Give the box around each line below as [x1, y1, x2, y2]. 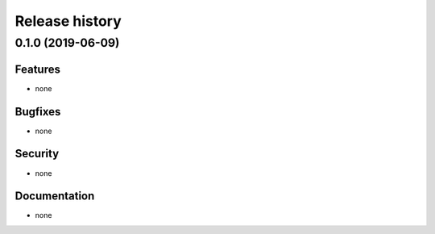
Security [14, 147, 60, 161]
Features [14, 62, 60, 76]
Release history [14, 12, 122, 30]
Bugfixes [14, 105, 61, 119]
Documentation [14, 190, 95, 203]
